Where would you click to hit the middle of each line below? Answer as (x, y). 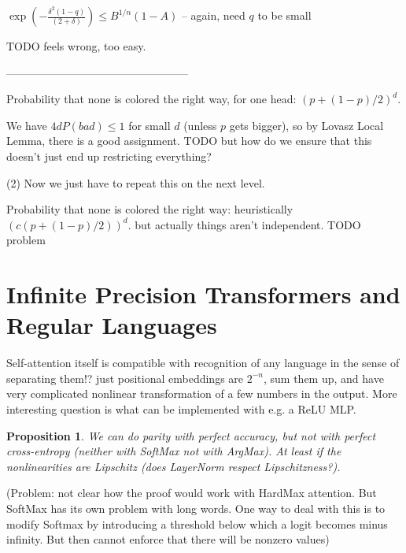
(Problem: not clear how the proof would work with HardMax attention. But (192, 493)
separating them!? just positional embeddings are (125, 378)
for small (149, 125)
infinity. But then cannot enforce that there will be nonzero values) (168, 539)
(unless (200, 125)
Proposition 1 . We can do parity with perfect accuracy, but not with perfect (191, 435)
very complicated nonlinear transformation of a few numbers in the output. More (202, 393)
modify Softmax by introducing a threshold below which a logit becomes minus (197, 523)
